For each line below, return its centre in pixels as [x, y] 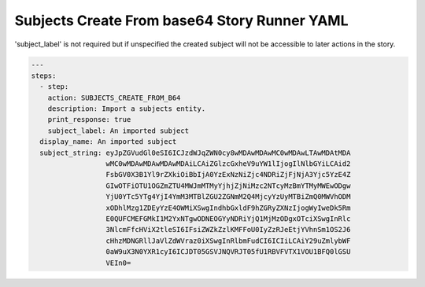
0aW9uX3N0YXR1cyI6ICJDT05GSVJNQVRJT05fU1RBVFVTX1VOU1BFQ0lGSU [228, 252]
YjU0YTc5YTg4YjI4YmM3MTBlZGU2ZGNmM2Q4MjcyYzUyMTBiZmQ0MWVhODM [228, 197]
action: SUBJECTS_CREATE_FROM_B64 [114, 98]
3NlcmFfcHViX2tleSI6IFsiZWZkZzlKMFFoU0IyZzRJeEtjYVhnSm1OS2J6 [228, 230]
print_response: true [89, 120]
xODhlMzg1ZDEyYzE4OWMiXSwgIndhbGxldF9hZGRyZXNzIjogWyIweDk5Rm [228, 208]
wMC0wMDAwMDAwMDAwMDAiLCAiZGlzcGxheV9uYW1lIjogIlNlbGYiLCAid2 [228, 164]
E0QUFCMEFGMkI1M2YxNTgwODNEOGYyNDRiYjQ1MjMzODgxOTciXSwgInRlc [228, 219]
